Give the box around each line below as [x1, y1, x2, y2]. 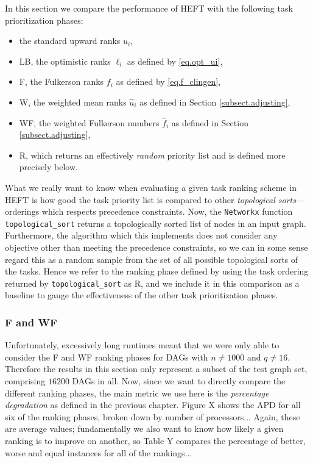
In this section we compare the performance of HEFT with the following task [5, 2, 293, 14]
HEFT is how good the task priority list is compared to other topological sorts [5, 193, 296, 206]
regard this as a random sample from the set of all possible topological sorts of [5, 253, 298, 265]
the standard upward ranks [19, 34, 121, 47]
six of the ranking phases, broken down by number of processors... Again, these [5, 410, 300, 423]
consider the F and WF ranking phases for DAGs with [5, 350, 208, 363]
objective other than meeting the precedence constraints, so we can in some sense [5, 241, 308, 254]
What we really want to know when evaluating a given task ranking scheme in [5, 181, 297, 193]
